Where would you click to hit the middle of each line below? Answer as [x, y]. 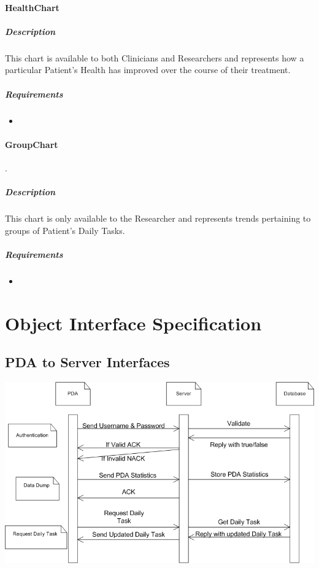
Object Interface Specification [133, 323]
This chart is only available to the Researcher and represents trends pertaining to [158, 218]
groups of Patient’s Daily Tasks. [65, 230]
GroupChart [32, 144]
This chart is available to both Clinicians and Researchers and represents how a [155, 57]
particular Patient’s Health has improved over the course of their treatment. [148, 70]
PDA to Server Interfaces [87, 362]
